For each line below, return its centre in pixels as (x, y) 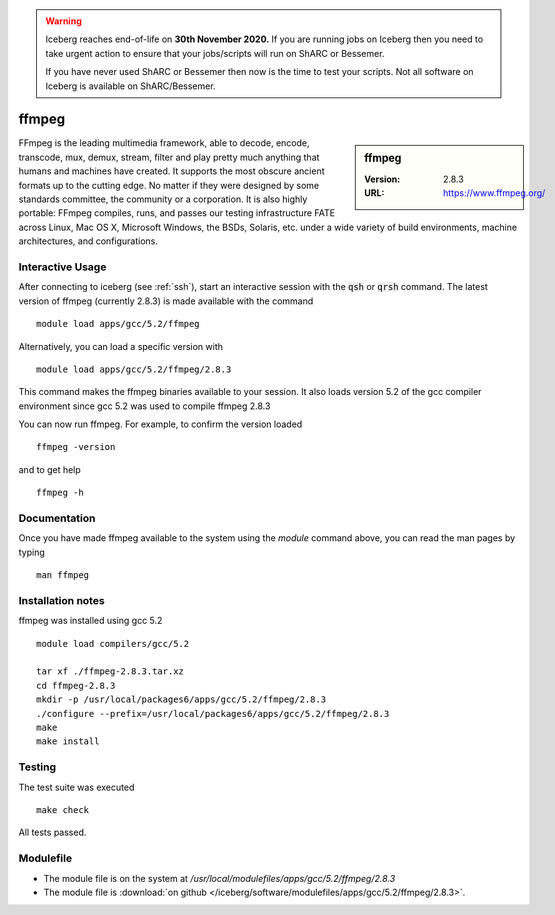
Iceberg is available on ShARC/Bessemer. (130, 86)
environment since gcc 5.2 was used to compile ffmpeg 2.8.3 (144, 406)
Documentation (57, 518)
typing (31, 552)
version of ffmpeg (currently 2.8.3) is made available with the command (166, 301)
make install (68, 741)
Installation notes (61, 600)
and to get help (50, 469)
